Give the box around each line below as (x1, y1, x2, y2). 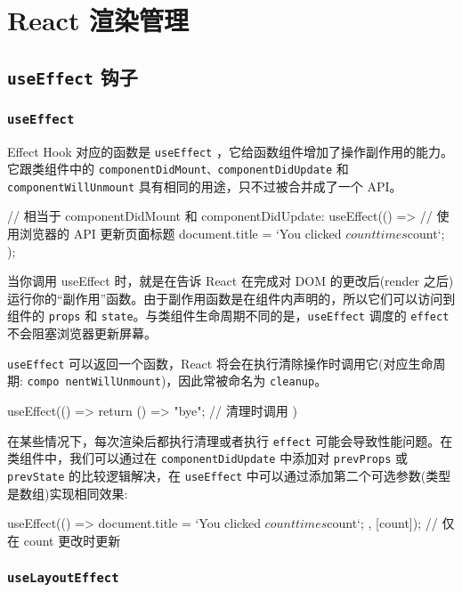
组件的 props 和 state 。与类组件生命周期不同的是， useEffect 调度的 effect (7, 306, 450, 325)
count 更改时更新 (23, 531, 121, 549)
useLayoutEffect (7, 571, 119, 586)
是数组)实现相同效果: (7, 483, 128, 502)
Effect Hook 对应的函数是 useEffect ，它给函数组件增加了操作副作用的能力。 (7, 142, 453, 160)
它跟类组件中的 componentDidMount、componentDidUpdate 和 (7, 159, 349, 178)
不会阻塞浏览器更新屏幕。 (7, 324, 157, 343)
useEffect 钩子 (7, 62, 138, 90)
